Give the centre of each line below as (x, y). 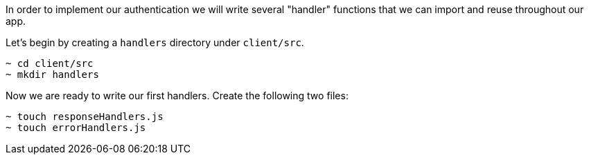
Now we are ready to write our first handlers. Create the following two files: (177, 96)
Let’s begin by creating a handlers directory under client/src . (155, 42)
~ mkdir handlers (52, 74)
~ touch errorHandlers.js (76, 128)
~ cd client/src (50, 63)
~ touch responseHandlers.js (85, 117)
